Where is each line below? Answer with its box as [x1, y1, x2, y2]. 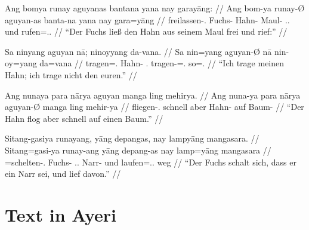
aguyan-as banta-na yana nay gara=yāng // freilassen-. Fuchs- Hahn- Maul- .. [5, 13, 290, 26]
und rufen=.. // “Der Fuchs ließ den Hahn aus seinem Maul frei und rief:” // [5, 25, 288, 38]
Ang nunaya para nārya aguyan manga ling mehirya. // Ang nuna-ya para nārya [5, 88, 301, 101]
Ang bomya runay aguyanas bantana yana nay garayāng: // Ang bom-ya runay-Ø [5, 2, 305, 14]
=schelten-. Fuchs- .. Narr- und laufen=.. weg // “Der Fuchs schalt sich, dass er [5, 155, 296, 168]
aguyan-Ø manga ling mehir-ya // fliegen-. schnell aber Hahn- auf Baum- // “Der [5, 100, 304, 113]
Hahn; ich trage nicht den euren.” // [5, 68, 137, 81]
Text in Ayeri [5, 202, 116, 226]
